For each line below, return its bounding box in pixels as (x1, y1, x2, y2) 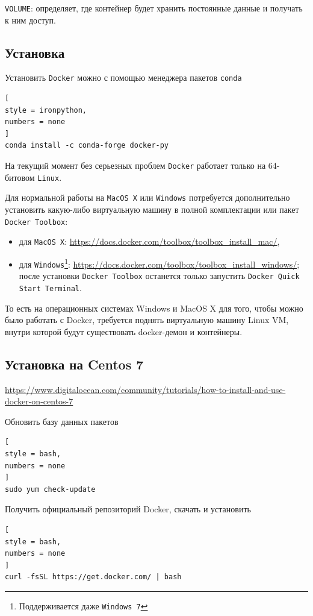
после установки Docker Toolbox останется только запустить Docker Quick (19, 269, 300, 282)
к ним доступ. (5, 13, 56, 26)
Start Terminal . (19, 281, 82, 294)
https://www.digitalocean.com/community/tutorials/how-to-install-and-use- (5, 383, 286, 395)
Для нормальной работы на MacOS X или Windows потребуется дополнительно (5, 191, 290, 204)
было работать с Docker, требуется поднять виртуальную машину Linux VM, (5, 313, 289, 326)
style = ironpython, (5, 105, 87, 115)
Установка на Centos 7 (5, 354, 144, 373)
